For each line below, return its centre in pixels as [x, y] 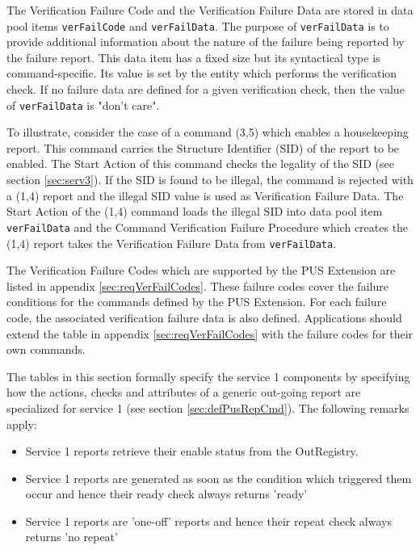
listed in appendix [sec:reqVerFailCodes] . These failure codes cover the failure [197, 285]
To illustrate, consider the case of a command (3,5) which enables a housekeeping [208, 132]
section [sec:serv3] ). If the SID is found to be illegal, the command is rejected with [210, 180]
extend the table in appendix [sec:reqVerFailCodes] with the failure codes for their [210, 333]
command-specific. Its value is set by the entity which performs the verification [202, 73]
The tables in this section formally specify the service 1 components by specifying [208, 376]
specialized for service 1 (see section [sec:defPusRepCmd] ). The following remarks [208, 407]
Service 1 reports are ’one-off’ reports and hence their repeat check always [208, 521]
